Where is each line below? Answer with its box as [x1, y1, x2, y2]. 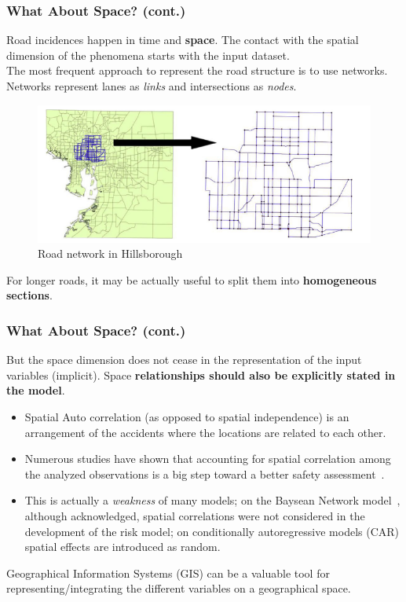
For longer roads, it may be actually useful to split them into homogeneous [6, 271, 377, 288]
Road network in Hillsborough [38, 245, 183, 262]
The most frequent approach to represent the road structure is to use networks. [6, 62, 388, 79]
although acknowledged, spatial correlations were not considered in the [24, 508, 365, 524]
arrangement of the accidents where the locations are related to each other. [24, 424, 386, 440]
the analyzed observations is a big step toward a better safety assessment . [24, 465, 385, 482]
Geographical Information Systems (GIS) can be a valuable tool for [6, 564, 330, 581]
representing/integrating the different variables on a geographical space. [6, 580, 351, 596]
